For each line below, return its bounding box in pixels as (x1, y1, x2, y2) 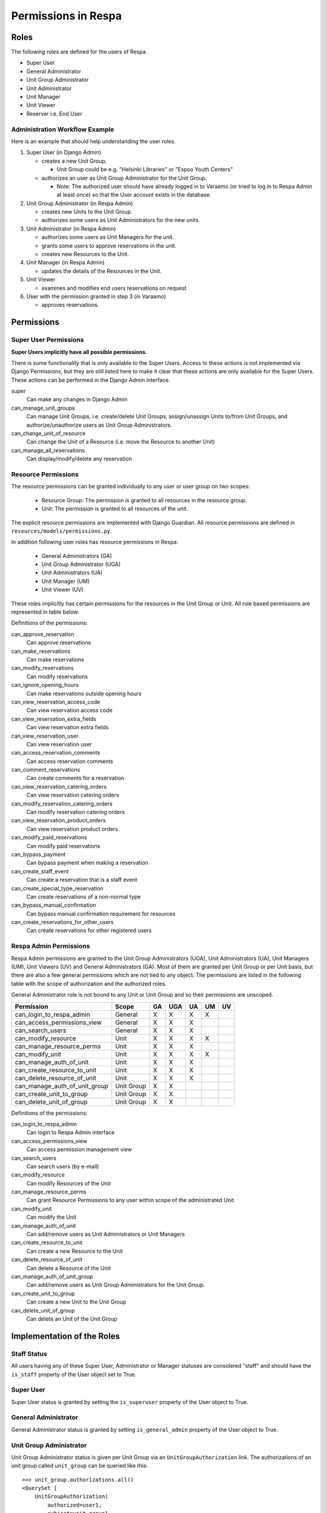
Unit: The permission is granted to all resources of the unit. (41, 505, 188, 513)
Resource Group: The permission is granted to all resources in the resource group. (41, 496, 247, 504)
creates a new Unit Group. (41, 157, 107, 165)
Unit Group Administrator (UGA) (41, 560, 121, 568)
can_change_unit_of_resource (11, 430, 86, 437)
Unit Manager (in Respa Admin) (26, 259, 105, 266)
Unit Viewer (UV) (41, 586, 84, 593)
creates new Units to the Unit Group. (41, 208, 133, 215)
